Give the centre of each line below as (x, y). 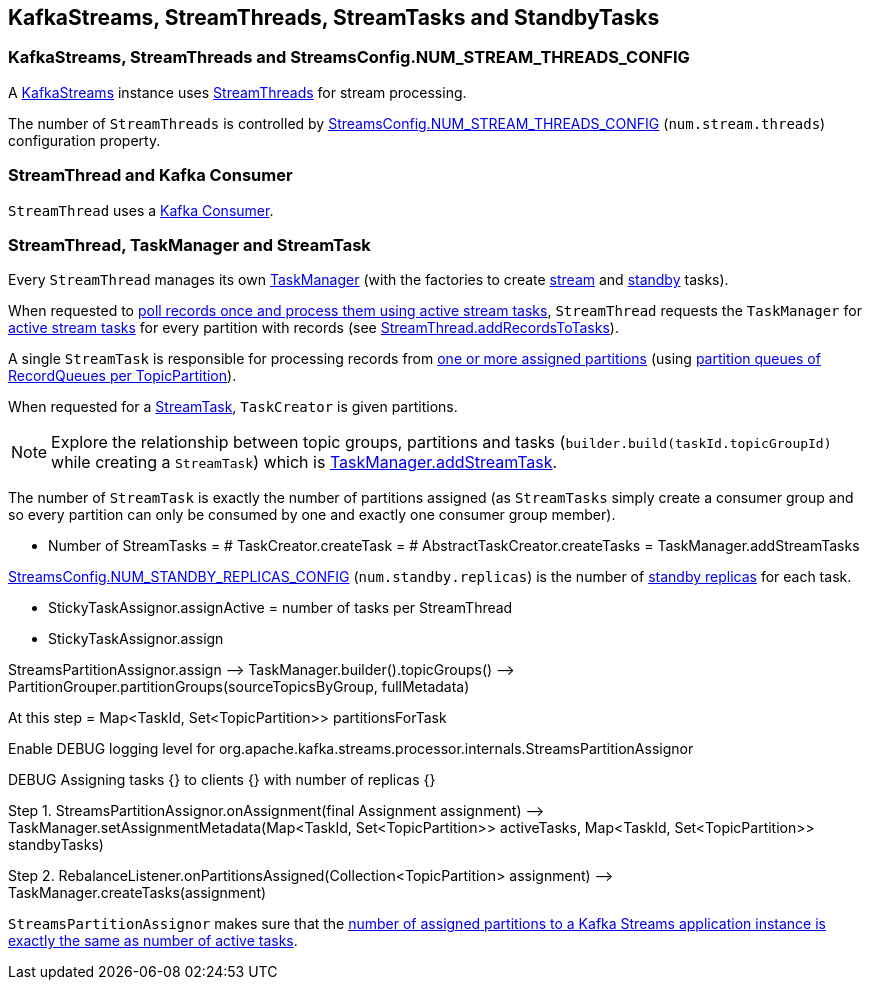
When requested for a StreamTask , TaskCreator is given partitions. (233, 407)
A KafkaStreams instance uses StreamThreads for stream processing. (237, 92)
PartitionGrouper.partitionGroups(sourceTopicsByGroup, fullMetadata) (239, 687)
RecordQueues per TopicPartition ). (122, 376)
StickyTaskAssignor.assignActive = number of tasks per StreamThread (280, 608)
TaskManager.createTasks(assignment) (137, 893)
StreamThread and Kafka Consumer (150, 175)
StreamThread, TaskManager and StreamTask (189, 244)
